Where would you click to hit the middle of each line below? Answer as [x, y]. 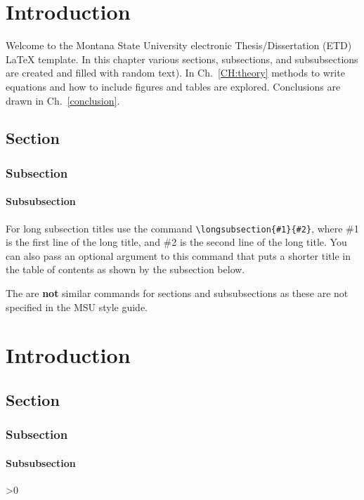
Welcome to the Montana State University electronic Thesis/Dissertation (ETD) [179, 45]
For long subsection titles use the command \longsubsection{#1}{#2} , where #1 [182, 228]
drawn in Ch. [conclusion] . [63, 100]
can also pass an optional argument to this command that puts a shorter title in [178, 255]
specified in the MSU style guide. [77, 307]
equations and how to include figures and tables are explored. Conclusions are [173, 86]
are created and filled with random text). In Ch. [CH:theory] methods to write [175, 73]
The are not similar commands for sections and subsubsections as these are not [177, 292]
